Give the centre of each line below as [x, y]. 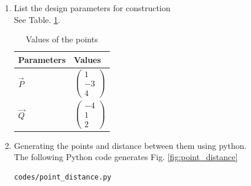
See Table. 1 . [37, 19]
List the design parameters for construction [92, 8]
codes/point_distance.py [63, 177]
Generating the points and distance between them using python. [130, 145]
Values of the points [62, 39]
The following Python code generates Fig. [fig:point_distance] [126, 157]
